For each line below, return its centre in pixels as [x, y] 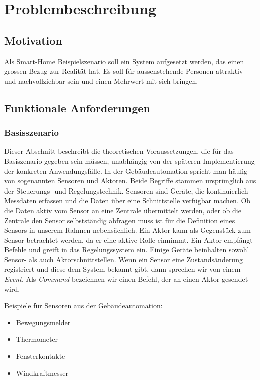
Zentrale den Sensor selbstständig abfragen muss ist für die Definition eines [120, 220]
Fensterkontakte [40, 356]
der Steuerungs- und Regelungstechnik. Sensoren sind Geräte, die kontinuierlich [126, 190]
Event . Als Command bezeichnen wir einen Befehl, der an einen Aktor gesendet [126, 279]
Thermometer [37, 339]
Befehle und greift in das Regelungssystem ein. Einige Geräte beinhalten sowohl [127, 249]
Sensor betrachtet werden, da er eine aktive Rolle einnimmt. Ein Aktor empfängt [128, 239]
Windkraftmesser [42, 373]
